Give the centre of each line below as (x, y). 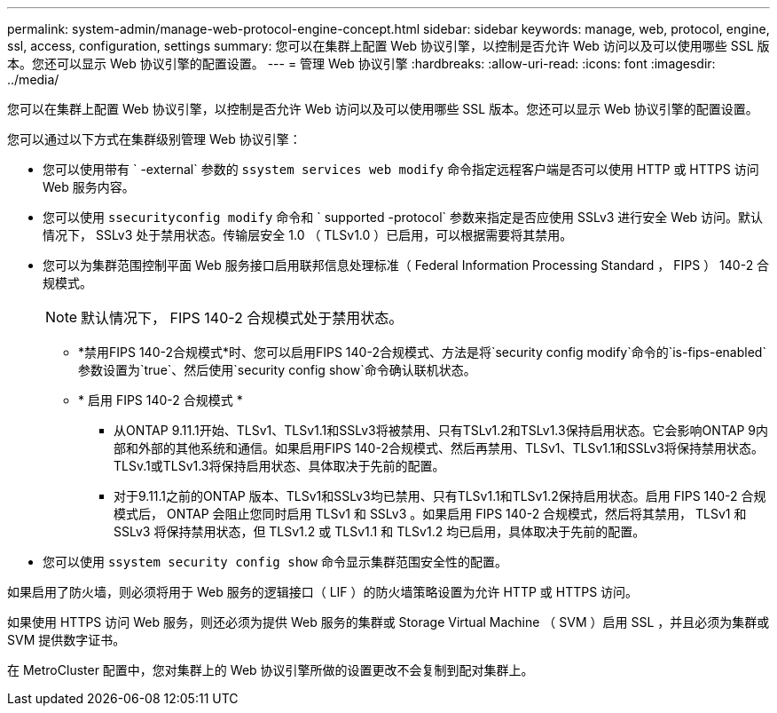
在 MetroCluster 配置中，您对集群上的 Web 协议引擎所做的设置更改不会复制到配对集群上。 (271, 670)
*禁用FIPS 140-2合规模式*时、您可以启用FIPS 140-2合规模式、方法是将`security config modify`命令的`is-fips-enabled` (422, 352)
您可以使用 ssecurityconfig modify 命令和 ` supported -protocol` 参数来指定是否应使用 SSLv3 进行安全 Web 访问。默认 (403, 217)
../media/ (33, 79)
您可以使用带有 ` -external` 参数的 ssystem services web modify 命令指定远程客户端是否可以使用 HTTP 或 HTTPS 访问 (401, 169)
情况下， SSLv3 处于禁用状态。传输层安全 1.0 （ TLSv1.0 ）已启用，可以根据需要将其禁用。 (308, 235)
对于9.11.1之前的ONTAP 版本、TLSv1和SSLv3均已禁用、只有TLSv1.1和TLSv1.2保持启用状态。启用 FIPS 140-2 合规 (440, 496)
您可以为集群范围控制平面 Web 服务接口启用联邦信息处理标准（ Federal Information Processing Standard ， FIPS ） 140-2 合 (406, 265)
